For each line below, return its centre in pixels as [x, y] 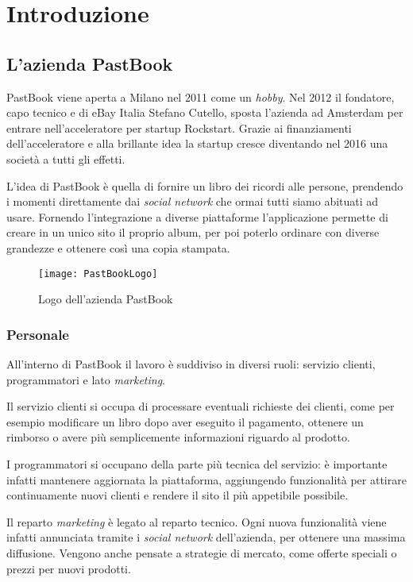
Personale [38, 334]
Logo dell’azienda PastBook [106, 299]
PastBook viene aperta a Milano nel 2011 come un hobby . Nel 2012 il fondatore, [201, 96]
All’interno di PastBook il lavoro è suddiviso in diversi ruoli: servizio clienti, [191, 363]
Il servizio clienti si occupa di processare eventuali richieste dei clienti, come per [201, 406]
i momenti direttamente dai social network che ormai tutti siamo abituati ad [193, 201]
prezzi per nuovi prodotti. [69, 568]
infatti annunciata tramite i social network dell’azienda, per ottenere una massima [206, 537]
